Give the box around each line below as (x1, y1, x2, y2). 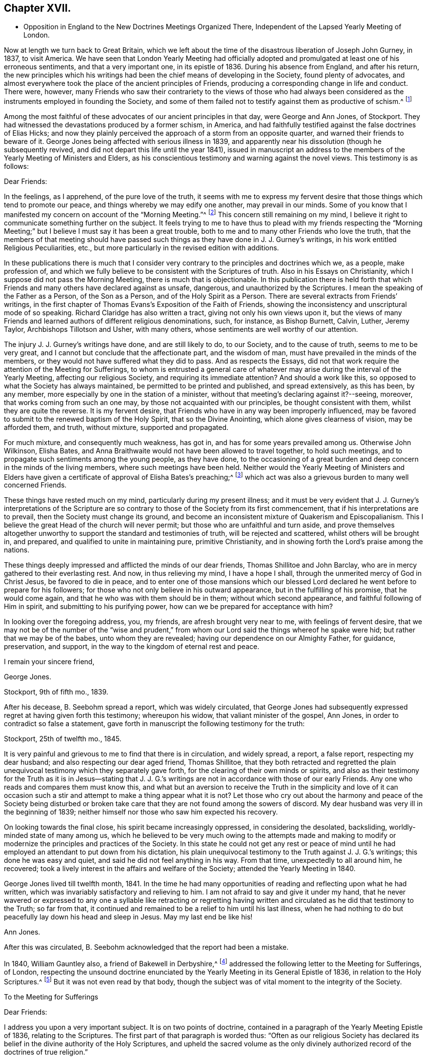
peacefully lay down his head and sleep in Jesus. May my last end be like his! (4, 913, 253, 921)
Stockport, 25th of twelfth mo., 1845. (4, 734, 122, 743)
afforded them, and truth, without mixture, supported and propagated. (4, 423, 228, 431)
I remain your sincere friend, (4, 657, 95, 666)
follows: (4, 162, 29, 171)
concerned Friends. (4, 481, 67, 489)
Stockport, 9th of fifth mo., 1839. (4, 688, 108, 696)
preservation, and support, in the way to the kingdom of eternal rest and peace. (4, 642, 260, 651)
